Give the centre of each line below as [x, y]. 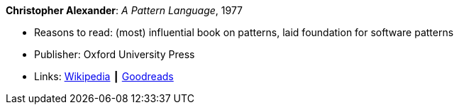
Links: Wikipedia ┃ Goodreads [104, 76]
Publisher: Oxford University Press [115, 54]
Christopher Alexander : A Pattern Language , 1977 [125, 10]
